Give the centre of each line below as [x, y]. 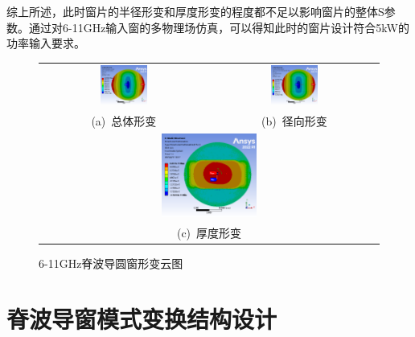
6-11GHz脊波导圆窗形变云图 [111, 263]
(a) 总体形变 [124, 120]
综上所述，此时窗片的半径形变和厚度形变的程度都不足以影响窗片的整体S [195, 11]
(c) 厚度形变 [209, 232]
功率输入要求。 [46, 43]
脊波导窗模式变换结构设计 [142, 318]
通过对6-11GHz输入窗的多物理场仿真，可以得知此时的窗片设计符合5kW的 [219, 27]
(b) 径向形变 [294, 120]
